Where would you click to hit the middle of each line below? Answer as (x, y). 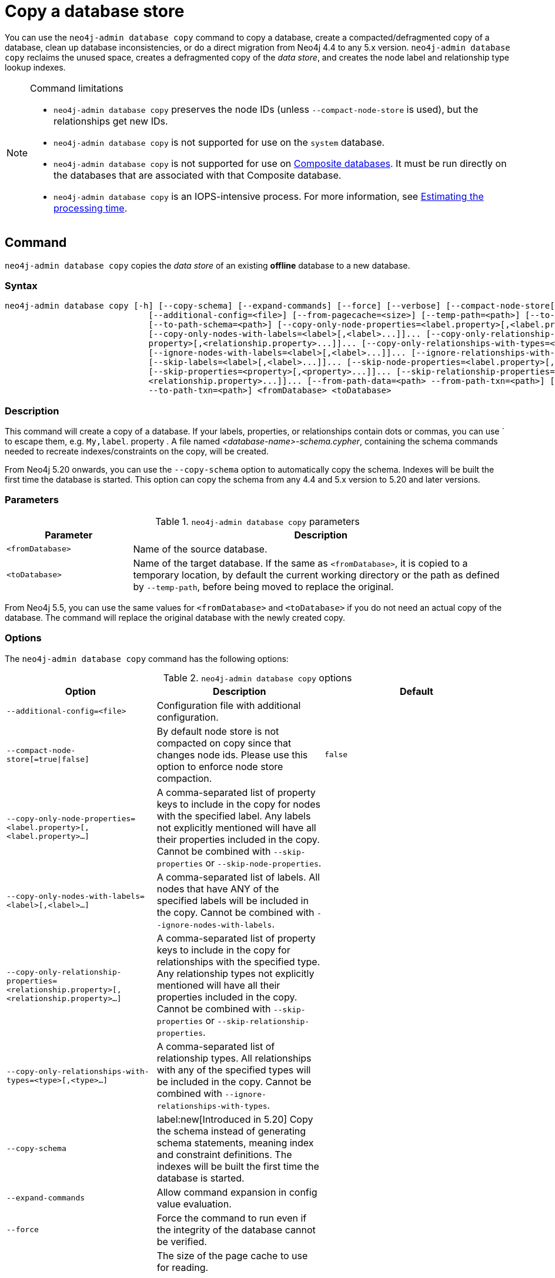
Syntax (21, 285)
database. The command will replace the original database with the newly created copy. (175, 617)
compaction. (184, 778)
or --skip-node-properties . (263, 863)
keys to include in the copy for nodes (238, 804)
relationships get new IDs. (111, 121)
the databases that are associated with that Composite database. (198, 175)
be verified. (182, 1241)
